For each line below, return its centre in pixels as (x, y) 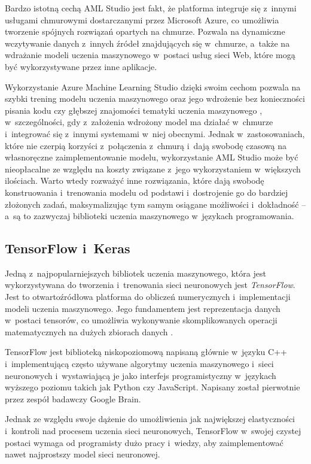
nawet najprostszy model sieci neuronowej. (83, 454)
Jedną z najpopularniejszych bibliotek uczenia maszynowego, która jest (135, 273)
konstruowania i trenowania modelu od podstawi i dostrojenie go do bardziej (147, 192)
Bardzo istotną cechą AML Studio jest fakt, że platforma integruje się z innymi (151, 8)
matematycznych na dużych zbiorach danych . (89, 331)
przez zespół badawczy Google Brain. (73, 398)
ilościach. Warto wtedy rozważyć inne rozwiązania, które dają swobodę (135, 181)
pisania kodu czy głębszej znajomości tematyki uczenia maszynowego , (134, 110)
